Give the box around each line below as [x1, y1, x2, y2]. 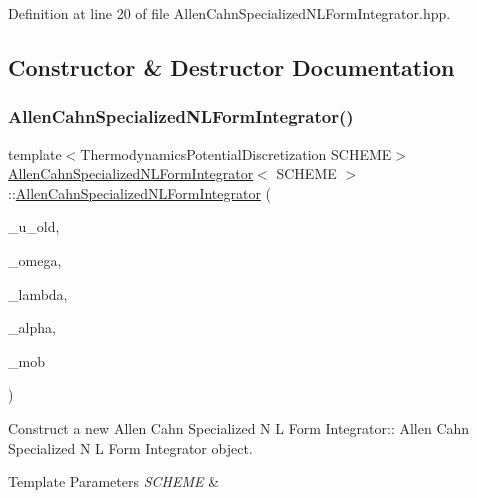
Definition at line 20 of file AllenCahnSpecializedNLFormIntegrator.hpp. [8, 3, 451, 23]
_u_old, [8, 216, 60, 237]
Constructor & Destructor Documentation [8, 51, 455, 82]
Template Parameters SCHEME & [8, 471, 220, 492]
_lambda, [8, 283, 68, 304]
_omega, [8, 249, 62, 270]
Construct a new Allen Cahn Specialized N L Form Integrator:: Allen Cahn [8, 417, 470, 438]
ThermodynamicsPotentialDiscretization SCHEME [80, 143, 392, 164]
